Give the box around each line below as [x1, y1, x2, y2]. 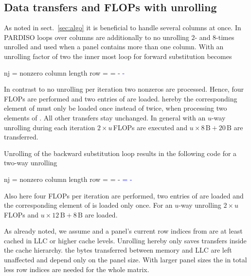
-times [216, 32, 234, 42]
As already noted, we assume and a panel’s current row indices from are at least [4, 226, 243, 236]
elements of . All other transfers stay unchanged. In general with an [4, 112, 206, 122]
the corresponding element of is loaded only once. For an [4, 200, 173, 210]
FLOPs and [4, 209, 39, 219]
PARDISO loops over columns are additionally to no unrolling [4, 32, 189, 42]
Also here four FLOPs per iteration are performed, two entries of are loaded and [4, 190, 244, 200]
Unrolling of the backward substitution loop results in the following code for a [4, 148, 237, 158]
